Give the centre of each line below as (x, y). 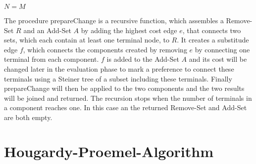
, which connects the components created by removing (105, 49)
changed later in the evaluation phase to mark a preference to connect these (119, 68)
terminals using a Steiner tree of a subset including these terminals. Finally (118, 78)
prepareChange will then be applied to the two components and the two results (124, 88)
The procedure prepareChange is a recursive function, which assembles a (114, 20)
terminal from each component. (51, 59)
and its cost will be (218, 59)
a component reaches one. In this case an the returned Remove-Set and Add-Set (126, 107)
